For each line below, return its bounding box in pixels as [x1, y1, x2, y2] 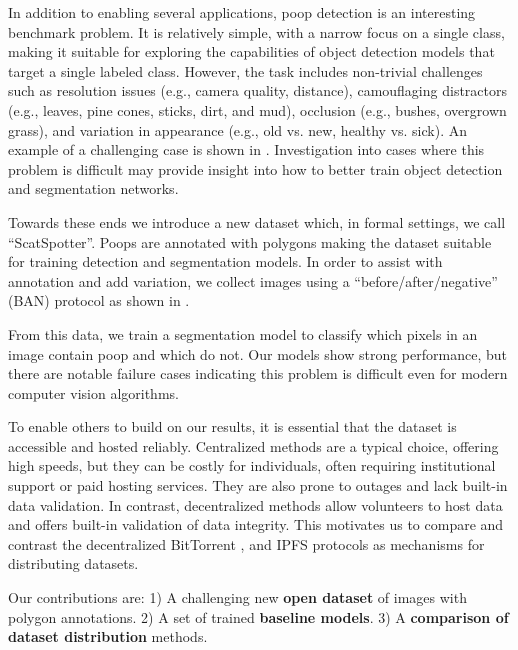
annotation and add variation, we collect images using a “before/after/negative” [8, 270, 498, 291]
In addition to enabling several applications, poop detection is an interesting [8, 2, 476, 22]
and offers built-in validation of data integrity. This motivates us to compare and [8, 514, 504, 535]
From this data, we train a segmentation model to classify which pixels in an [8, 323, 478, 344]
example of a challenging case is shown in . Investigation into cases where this [8, 139, 485, 160]
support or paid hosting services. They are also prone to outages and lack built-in [8, 475, 508, 496]
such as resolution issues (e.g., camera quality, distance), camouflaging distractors [8, 80, 507, 101]
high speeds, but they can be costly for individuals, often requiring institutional [8, 455, 496, 476]
